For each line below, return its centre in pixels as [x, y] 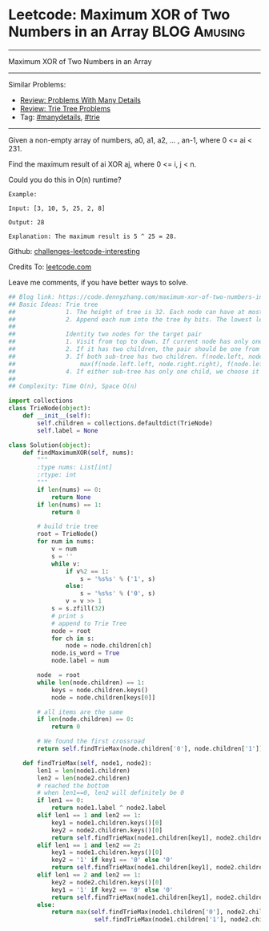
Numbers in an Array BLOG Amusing [127, 32]
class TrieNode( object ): [50, 409]
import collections [41, 401]
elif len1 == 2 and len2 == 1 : [89, 875]
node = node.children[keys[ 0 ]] [103, 697]
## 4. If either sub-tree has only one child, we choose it [134, 371]
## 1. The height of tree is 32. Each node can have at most [136, 312]
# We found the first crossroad [91, 742]
